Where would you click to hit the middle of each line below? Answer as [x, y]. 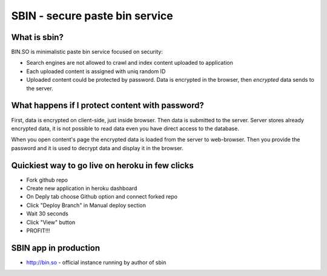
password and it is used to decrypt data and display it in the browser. [97, 148]
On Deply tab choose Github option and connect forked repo [102, 197]
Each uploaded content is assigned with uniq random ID [96, 71]
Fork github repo [47, 180]
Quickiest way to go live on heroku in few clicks [102, 166]
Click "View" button [51, 222]
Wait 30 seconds [48, 214]
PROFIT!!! [38, 231]
